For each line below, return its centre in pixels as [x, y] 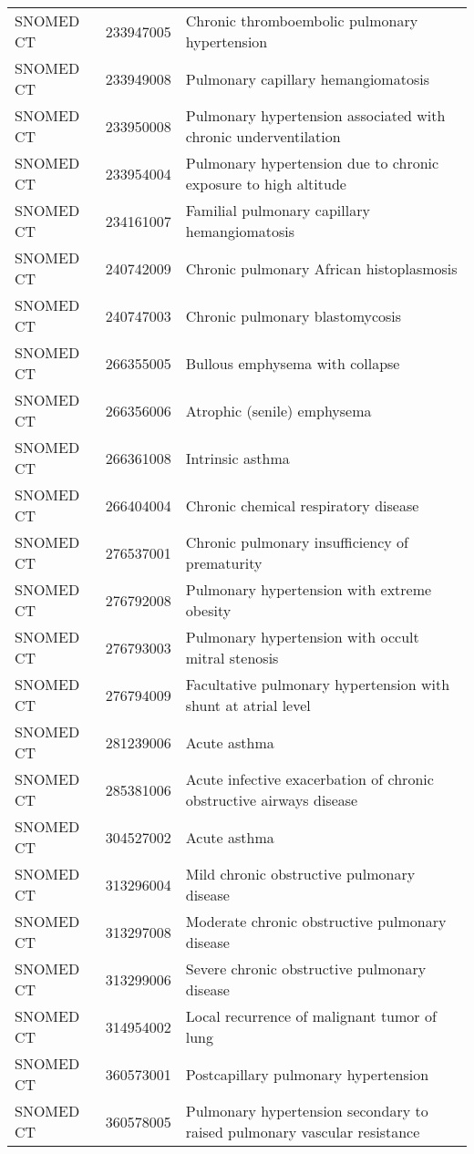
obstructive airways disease [272, 800]
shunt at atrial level [248, 705]
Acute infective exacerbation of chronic [309, 779]
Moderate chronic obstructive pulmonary [316, 921]
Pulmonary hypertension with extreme [309, 589]
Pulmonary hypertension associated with [315, 115]
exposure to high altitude [266, 184]
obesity [208, 610]
